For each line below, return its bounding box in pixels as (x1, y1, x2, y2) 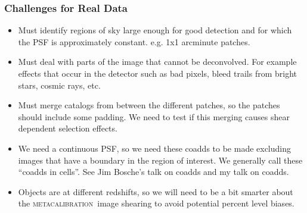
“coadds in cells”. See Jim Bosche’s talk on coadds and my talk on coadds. (18, 165, 289, 178)
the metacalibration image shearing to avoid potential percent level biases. (18, 197, 294, 209)
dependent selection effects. (18, 122, 117, 134)
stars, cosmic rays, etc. (18, 79, 101, 91)
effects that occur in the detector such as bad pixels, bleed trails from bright (18, 67, 297, 79)
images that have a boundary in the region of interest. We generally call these (18, 154, 303, 166)
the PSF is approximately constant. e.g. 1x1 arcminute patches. (18, 35, 250, 48)
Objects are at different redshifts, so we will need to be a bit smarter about (18, 185, 293, 198)
